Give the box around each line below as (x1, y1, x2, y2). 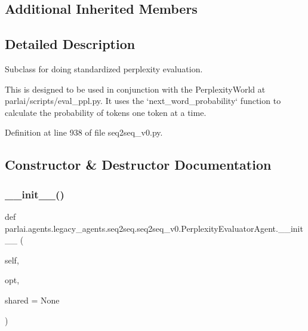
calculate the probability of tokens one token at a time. (5, 106, 207, 118)
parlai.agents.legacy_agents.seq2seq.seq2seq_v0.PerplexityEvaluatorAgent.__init (5, 222, 303, 234)
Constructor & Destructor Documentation (5, 155, 272, 174)
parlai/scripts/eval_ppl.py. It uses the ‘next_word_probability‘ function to (5, 94, 281, 107)
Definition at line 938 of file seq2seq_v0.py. (5, 126, 163, 139)
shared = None (5, 293, 60, 306)
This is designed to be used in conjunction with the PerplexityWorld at (5, 82, 266, 95)
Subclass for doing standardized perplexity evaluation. (5, 62, 203, 75)
